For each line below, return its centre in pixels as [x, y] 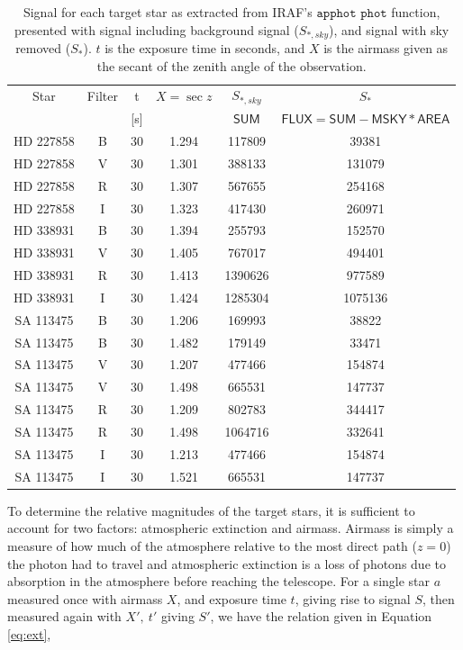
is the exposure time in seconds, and [205, 48]
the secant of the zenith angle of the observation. [231, 65]
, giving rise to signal [353, 598]
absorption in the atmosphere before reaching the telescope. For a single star [219, 581]
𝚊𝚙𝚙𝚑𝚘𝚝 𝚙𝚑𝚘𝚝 [352, 14]
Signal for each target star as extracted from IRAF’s [168, 12]
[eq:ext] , [29, 633]
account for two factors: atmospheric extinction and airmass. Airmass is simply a [231, 528]
